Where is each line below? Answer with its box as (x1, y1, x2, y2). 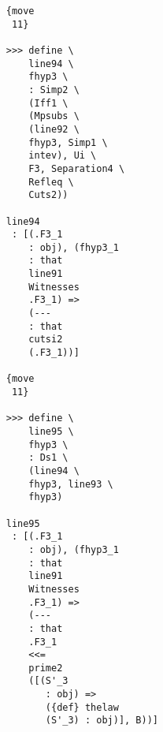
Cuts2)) (28, 189, 69, 201)
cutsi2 (28, 334, 63, 345)
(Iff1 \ (28, 97, 69, 109)
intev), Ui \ (28, 150, 97, 162)
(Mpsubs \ (28, 110, 80, 122)
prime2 (28, 662, 63, 674)
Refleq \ (28, 176, 74, 188)
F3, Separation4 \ (28, 162, 125, 174)
